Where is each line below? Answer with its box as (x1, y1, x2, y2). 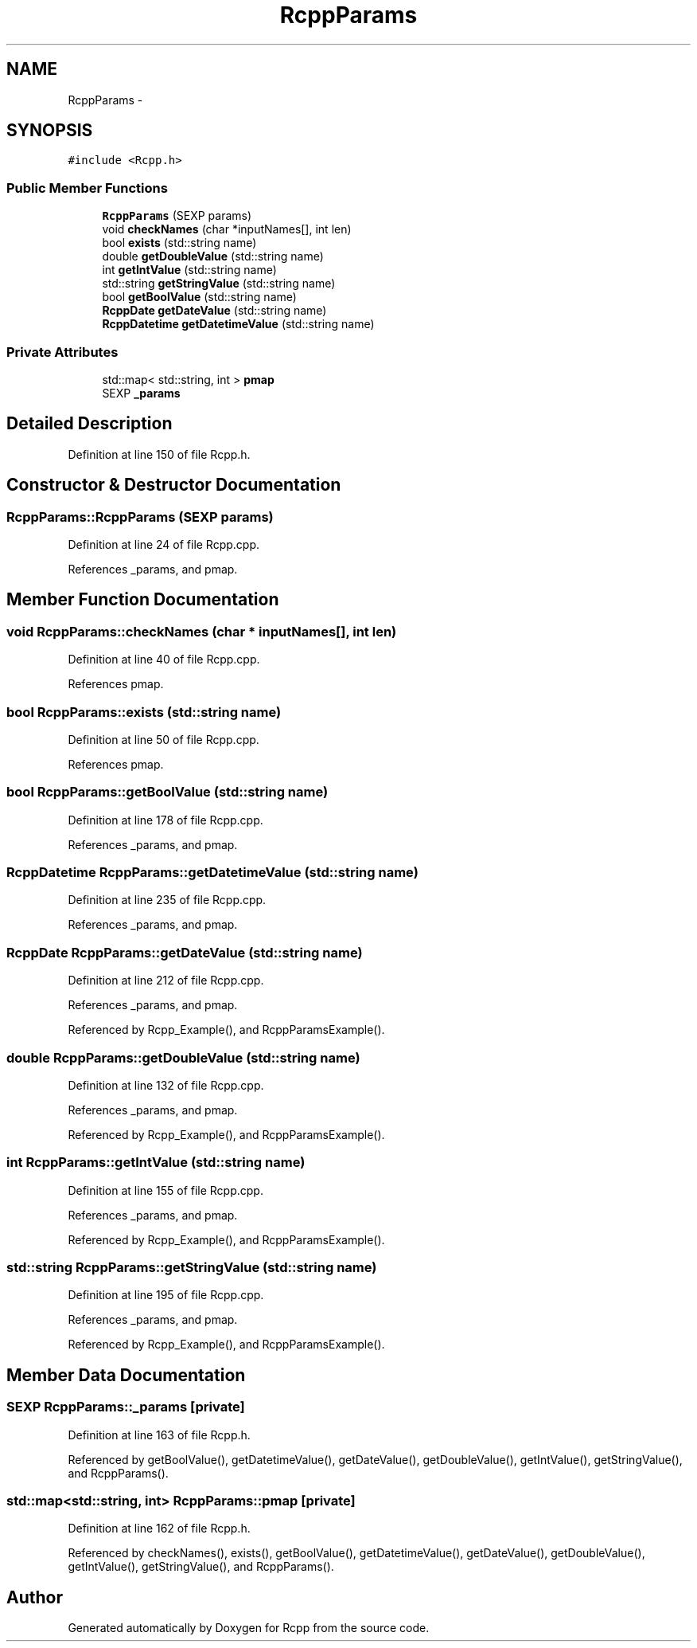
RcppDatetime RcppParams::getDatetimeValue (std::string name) (6, 864, 419, 881)
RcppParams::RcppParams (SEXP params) (6, 508, 274, 525)
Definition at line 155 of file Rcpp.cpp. (68, 1183, 263, 1197)
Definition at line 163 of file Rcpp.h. (68, 1427, 251, 1442)
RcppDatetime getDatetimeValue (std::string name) (102, 317, 375, 331)
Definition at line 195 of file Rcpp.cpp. (68, 1288, 264, 1302)
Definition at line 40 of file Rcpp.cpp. (68, 652, 260, 667)
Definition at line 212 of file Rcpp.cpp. (68, 973, 264, 988)
